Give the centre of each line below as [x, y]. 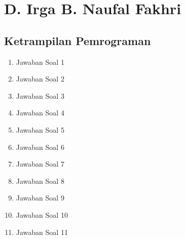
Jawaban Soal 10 [42, 214]
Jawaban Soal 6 [40, 147]
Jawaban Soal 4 [40, 113]
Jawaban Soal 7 [40, 164]
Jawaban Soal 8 [40, 181]
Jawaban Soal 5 [40, 129]
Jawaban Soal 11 [42, 232]
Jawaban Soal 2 [40, 79]
